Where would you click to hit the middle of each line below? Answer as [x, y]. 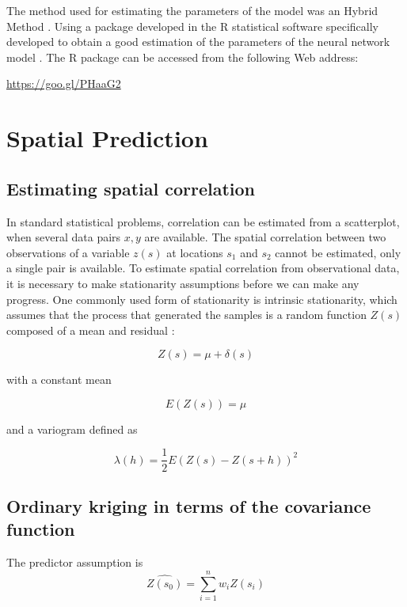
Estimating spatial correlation [131, 188]
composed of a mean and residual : [91, 330]
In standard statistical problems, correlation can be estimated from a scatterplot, [203, 221]
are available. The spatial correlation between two [265, 237]
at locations [195, 252]
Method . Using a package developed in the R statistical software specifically [192, 26]
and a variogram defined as [72, 429]
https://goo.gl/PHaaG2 [64, 83]
